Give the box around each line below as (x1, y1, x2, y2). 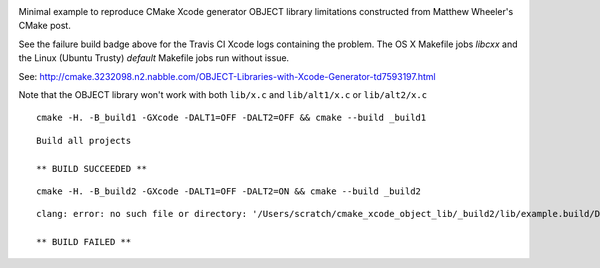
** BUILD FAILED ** (36, 236, 132, 248)
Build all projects (36, 135, 132, 146)
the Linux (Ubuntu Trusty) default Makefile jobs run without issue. (18, 52, 290, 64)
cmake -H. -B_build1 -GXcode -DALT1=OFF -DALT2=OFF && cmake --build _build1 (36, 112, 427, 124)
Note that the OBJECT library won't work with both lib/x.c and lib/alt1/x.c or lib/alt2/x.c (18, 88, 428, 100)
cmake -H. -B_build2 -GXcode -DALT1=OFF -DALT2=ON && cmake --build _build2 (36, 185, 422, 197)
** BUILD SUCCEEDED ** (36, 163, 148, 174)
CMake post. (18, 20, 72, 32)
